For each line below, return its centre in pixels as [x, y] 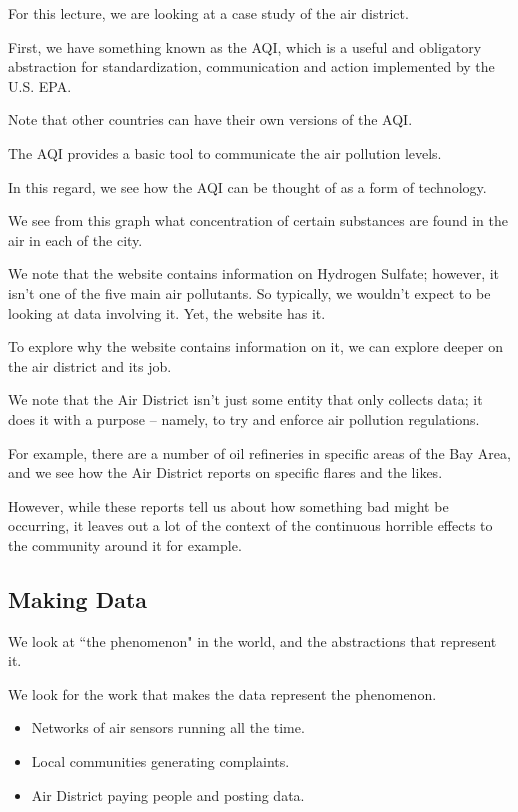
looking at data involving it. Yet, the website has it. [167, 312]
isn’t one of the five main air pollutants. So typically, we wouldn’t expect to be [249, 292]
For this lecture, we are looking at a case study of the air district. [208, 13]
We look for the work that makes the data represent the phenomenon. [222, 693]
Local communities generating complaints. [160, 761]
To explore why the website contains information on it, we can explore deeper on [255, 346]
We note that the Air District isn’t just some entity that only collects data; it [245, 399]
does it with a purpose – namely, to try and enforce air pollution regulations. [244, 418]
